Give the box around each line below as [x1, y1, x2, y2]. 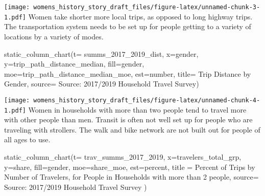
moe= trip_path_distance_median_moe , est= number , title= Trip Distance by [4, 68, 251, 79]
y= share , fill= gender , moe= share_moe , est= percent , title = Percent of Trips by [4, 161, 255, 172]
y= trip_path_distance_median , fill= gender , [4, 58, 144, 69]
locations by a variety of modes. [4, 31, 104, 41]
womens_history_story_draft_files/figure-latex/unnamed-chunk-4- [33, 96, 260, 104]
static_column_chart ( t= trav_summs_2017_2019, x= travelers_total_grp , [4, 151, 242, 162]
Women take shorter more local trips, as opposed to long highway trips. [28, 11, 253, 21]
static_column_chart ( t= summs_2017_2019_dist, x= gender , [4, 48, 199, 59]
